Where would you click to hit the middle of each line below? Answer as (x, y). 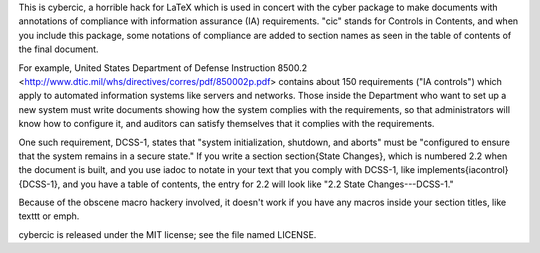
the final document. (58, 49)
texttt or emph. (49, 216)
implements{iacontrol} (462, 170)
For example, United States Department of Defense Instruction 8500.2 (163, 67)
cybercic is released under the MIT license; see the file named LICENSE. (167, 234)
